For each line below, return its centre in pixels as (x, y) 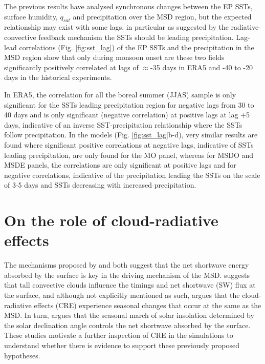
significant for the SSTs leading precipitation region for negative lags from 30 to (129, 104)
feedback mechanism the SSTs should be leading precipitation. (136, 37)
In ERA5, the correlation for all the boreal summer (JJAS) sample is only (120, 94)
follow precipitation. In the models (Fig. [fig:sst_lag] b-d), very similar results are (131, 135)
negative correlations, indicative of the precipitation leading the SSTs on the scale (132, 175)
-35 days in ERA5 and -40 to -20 (202, 67)
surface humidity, (31, 16)
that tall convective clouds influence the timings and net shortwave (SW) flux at (130, 285)
